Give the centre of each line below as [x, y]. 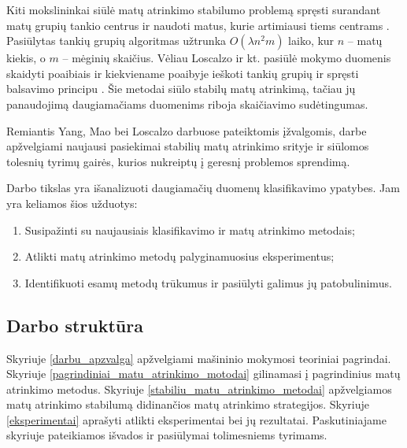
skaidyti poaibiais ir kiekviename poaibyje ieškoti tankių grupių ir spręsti [183, 73]
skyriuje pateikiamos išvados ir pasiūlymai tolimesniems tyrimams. [167, 435]
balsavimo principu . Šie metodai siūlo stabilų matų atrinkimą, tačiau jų [181, 89]
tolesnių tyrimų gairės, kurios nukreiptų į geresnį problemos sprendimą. [178, 161]
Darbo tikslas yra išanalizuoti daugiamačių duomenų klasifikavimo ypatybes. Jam [203, 188]
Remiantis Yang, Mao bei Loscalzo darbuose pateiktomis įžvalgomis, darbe [187, 130]
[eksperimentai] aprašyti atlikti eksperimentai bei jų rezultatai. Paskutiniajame [196, 419]
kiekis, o [26, 58]
